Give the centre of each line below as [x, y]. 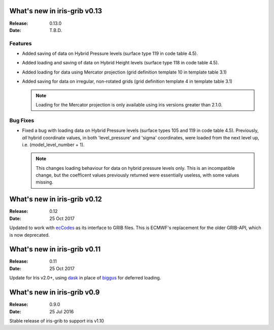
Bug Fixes [22, 120]
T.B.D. [56, 30]
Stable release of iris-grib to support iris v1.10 [57, 321]
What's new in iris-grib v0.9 [55, 292]
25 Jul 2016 [62, 311]
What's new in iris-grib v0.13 [56, 11]
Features [21, 43]
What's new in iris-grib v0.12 [56, 199]
